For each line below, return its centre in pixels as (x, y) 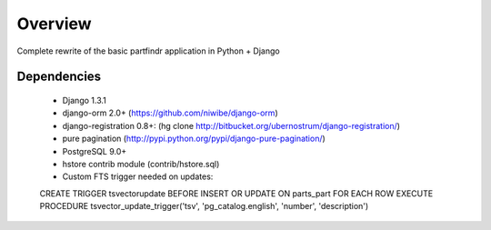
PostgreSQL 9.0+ (95, 151)
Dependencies (59, 77)
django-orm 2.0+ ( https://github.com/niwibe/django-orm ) (170, 113)
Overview (54, 24)
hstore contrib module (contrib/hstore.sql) (141, 164)
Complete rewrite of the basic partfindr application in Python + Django (149, 51)
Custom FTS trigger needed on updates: (138, 176)
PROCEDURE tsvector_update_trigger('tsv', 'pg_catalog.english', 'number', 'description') (204, 206)
